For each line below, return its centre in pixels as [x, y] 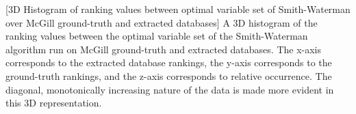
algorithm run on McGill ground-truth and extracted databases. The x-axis [164, 49]
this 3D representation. [54, 103]
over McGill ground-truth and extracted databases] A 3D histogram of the [162, 22]
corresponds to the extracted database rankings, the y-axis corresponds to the [169, 62]
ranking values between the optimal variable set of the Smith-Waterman [157, 36]
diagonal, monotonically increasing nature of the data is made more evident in [170, 89]
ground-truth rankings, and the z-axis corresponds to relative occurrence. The [169, 75]
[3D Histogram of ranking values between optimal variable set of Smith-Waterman [178, 9]
